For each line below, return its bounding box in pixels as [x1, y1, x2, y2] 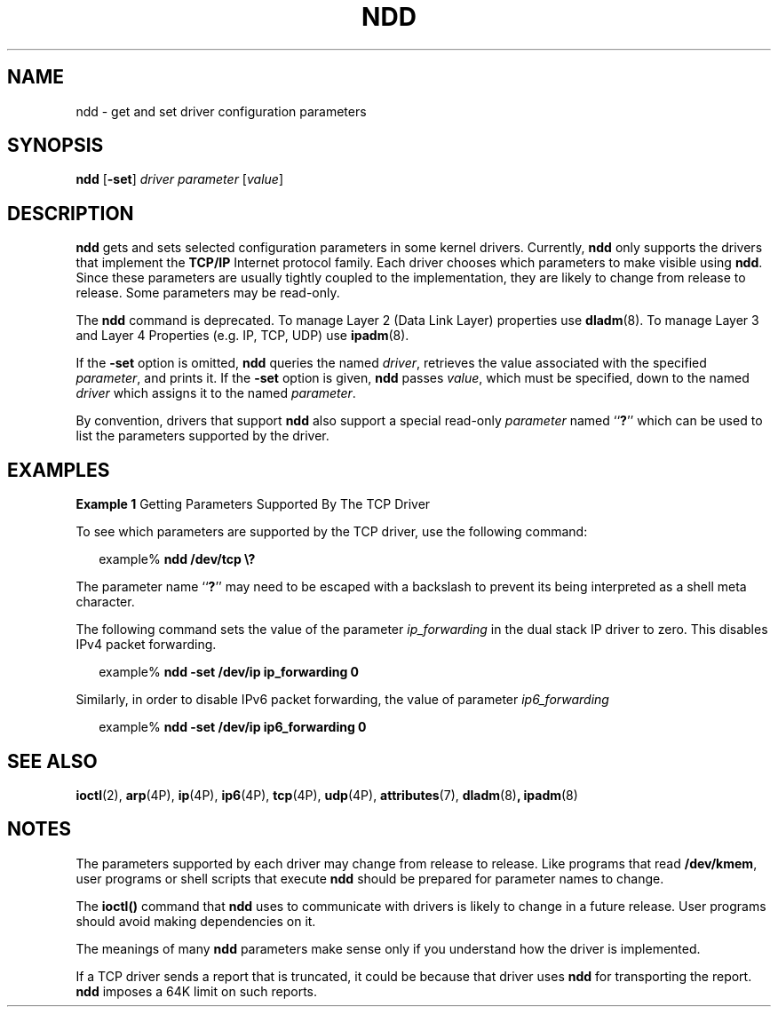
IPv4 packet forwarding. [75, 637, 217, 653]
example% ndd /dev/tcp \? [99, 551, 256, 567]
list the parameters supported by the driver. [75, 428, 329, 444]
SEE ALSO [7, 749, 98, 772]
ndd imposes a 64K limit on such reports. [75, 983, 318, 999]
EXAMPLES [7, 458, 110, 481]
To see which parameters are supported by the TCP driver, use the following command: [75, 524, 588, 540]
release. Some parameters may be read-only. [75, 285, 340, 301]
